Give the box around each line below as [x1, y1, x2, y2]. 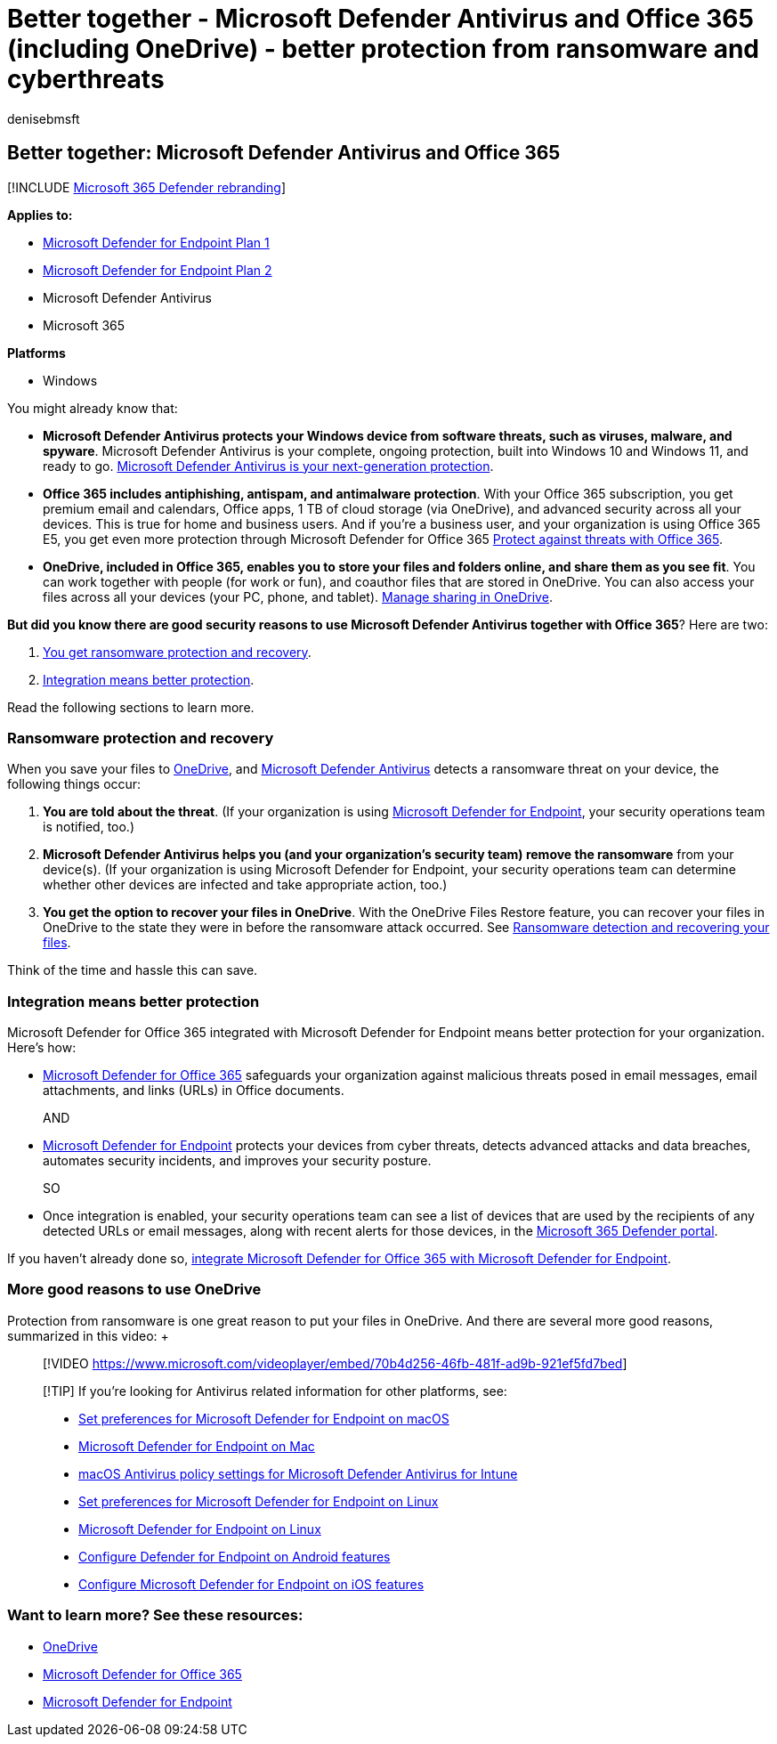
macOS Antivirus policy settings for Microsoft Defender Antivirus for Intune [78, 1465, 518, 1481]
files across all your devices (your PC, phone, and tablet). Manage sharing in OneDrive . [43, 588, 553, 604]
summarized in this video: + [7, 1327, 169, 1343]
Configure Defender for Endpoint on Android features [78, 1548, 391, 1564]
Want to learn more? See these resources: [7, 1606, 304, 1625]
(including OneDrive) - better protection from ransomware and [7, 34, 760, 64]
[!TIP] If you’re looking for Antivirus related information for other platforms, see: [43, 1383, 507, 1399]
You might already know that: [7, 400, 178, 416]
